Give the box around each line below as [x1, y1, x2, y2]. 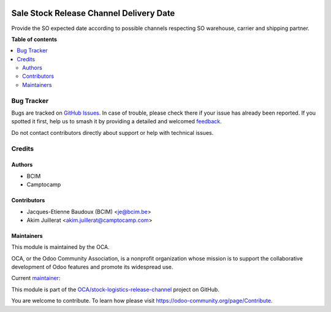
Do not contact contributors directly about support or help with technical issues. [11, 129, 214, 136]
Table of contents [11, 36, 58, 43]
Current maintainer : [11, 275, 61, 282]
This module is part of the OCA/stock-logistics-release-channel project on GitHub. [11, 286, 220, 293]
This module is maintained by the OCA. [11, 243, 110, 251]
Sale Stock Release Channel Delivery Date [11, 8, 175, 18]
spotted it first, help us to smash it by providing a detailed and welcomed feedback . [11, 118, 222, 125]
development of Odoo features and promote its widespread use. [11, 264, 173, 271]
